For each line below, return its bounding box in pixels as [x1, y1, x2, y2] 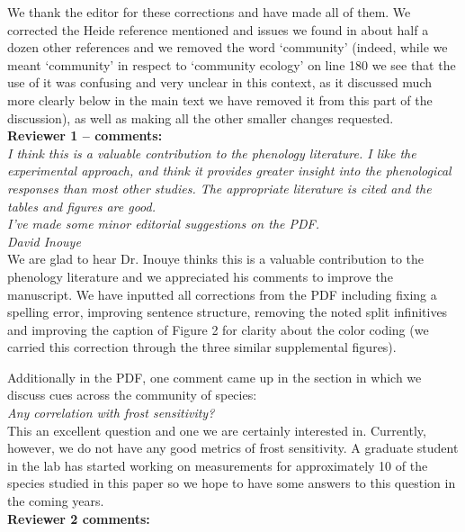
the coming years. [7, 491, 104, 510]
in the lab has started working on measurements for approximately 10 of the [7, 455, 428, 474]
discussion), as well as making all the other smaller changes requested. [7, 108, 394, 127]
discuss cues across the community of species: [7, 385, 257, 404]
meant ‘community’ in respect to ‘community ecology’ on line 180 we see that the [7, 55, 456, 74]
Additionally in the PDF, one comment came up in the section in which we [7, 367, 422, 386]
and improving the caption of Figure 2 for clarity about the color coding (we [7, 320, 429, 338]
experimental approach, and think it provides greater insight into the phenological [7, 161, 452, 180]
